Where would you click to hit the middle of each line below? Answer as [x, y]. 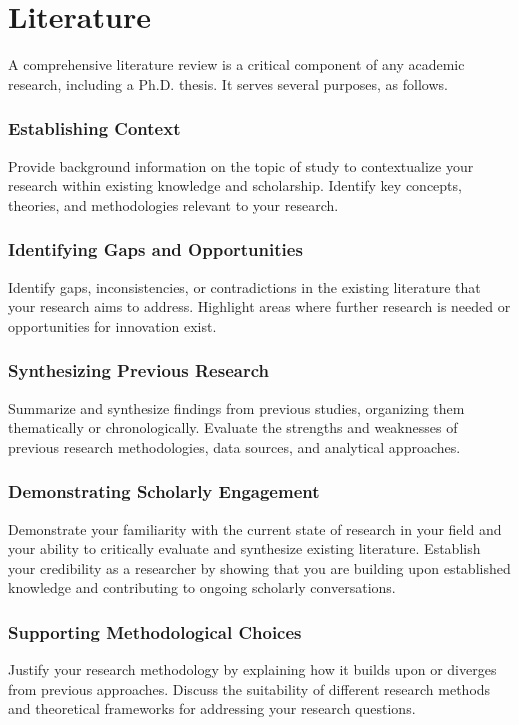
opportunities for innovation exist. [112, 325]
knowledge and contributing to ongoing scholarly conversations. [202, 587]
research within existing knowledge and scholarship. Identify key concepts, [235, 185]
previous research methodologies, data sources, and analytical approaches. [234, 446]
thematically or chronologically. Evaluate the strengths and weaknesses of [233, 427]
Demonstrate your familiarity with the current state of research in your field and [255, 528]
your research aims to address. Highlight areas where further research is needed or [259, 306]
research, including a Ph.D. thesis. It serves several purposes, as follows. [228, 83]
